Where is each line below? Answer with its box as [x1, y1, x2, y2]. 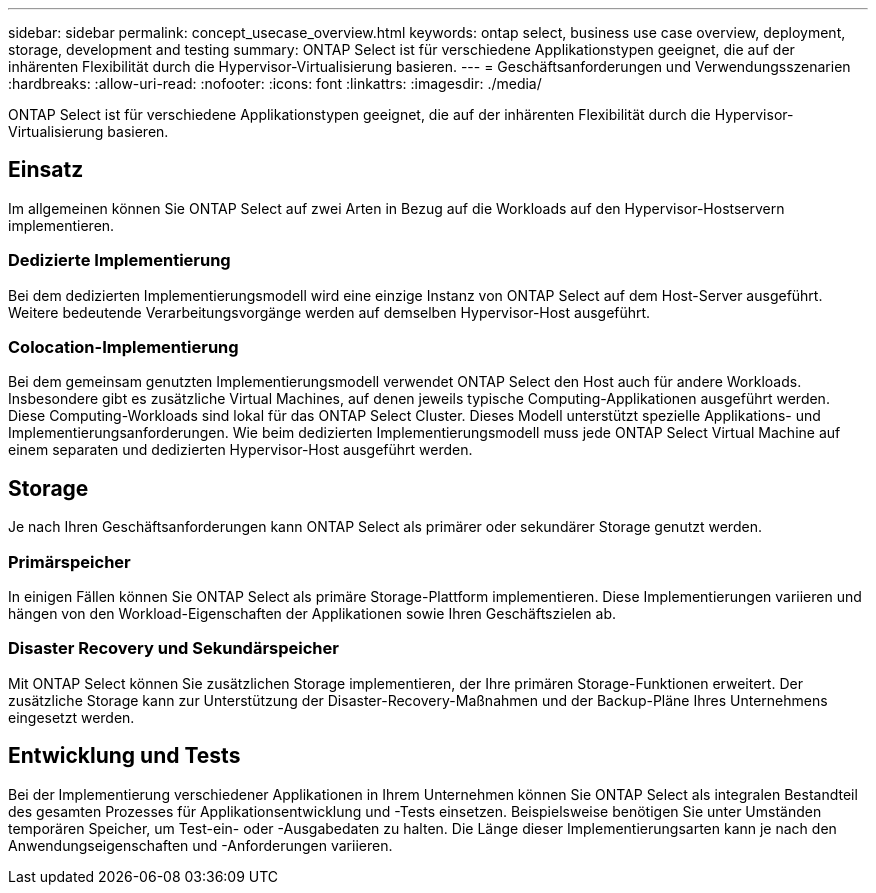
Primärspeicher [8, 551, 131, 572]
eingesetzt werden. [8, 708, 135, 726]
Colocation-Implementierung [8, 336, 239, 357]
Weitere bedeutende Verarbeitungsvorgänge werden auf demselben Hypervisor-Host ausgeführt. [8, 303, 651, 321]
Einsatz [8, 157, 84, 183]
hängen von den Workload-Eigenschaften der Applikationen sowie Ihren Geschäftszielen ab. [8, 604, 617, 622]
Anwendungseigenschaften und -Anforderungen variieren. [8, 836, 393, 854]
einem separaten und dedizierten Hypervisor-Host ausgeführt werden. [8, 441, 473, 459]
